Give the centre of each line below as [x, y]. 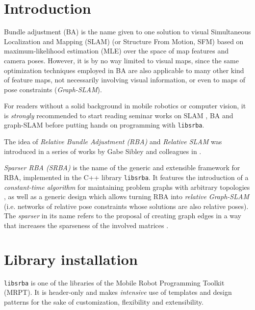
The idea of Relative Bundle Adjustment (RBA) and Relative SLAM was [113, 142]
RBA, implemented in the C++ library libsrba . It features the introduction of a [126, 177]
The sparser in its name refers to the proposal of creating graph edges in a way [123, 216]
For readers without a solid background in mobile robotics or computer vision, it [125, 106]
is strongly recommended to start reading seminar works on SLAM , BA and [119, 115]
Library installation [71, 259]
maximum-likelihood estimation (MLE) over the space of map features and [116, 51]
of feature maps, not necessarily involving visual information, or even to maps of [125, 80]
